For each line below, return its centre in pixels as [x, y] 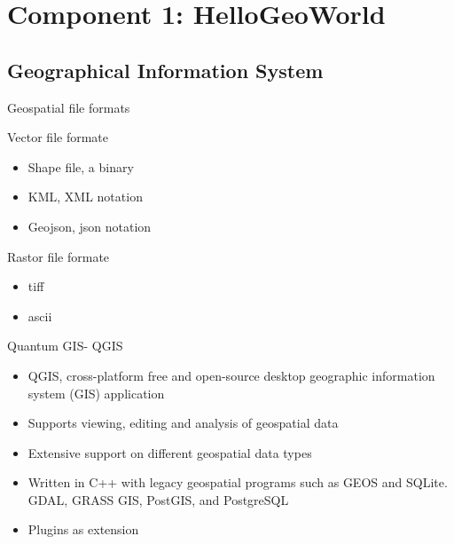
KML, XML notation [85, 197]
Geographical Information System [165, 70]
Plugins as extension [83, 529]
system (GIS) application [96, 393]
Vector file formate [58, 137]
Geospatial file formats [69, 107]
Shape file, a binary [81, 166]
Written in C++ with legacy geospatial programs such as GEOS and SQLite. [238, 482]
